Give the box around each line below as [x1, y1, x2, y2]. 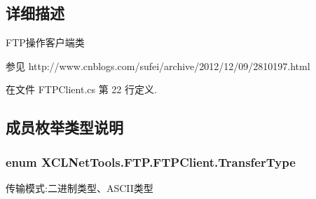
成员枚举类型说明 [6, 116, 123, 138]
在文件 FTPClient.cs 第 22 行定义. [6, 82, 157, 97]
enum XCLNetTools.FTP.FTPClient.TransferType [6, 153, 296, 170]
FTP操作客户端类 [6, 35, 85, 50]
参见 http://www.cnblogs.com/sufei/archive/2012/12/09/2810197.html [6, 58, 310, 73]
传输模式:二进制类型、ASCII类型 [6, 180, 153, 195]
